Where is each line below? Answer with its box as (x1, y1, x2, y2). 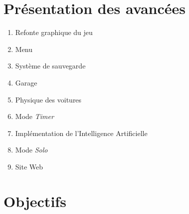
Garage (15, 77, 37, 87)
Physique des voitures (15, 94, 82, 104)
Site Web (15, 161, 43, 171)
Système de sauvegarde (15, 60, 86, 71)
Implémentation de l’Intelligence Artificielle (15, 127, 148, 138)
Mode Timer (15, 111, 54, 121)
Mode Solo (15, 144, 48, 155)
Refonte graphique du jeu (15, 27, 93, 37)
